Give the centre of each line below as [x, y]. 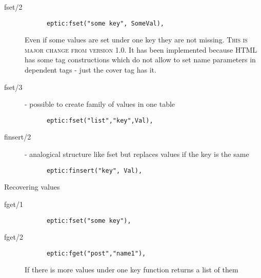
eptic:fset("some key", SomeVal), [105, 23]
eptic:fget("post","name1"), [96, 253]
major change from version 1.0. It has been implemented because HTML [141, 49]
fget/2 [14, 237]
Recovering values [32, 187]
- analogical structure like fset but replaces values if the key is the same [137, 154]
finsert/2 [18, 137]
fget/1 [14, 204]
